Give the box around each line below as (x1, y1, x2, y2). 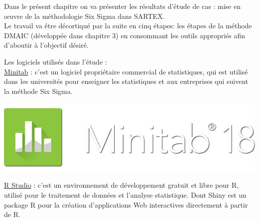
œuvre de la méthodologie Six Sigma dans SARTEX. (4, 10, 165, 21)
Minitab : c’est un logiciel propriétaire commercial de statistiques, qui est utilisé (4, 66, 248, 76)
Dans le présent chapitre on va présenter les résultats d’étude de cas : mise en (4, 1, 241, 11)
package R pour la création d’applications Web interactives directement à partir (4, 199, 248, 210)
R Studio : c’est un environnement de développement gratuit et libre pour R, (4, 180, 239, 190)
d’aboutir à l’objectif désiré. (4, 40, 89, 50)
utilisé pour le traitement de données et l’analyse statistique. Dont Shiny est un (4, 189, 247, 200)
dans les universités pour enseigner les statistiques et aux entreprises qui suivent (4, 76, 249, 86)
